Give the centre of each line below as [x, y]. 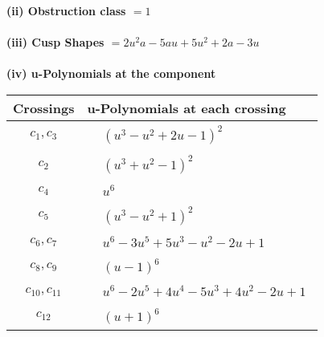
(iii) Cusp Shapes [55, 42]
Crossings [44, 108]
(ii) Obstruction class [66, 10]
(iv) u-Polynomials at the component [111, 73]
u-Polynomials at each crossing [187, 108]
